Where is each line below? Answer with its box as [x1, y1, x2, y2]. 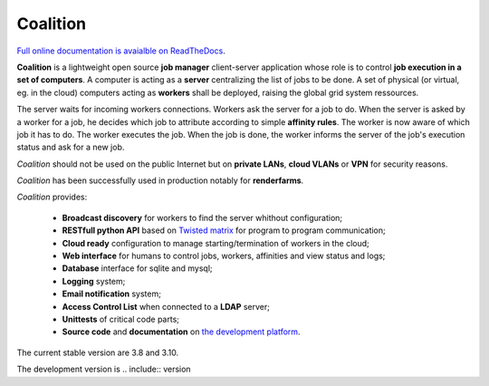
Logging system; [62, 275, 126, 286]
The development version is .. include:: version [16, 363, 191, 375]
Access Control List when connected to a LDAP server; [62, 301, 271, 312]
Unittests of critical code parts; [62, 314, 180, 324]
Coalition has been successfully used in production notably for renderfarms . [16, 175, 304, 186]
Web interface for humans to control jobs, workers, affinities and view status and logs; [62, 250, 386, 262]
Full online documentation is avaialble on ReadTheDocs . [16, 45, 225, 56]
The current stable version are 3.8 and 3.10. [16, 347, 179, 358]
